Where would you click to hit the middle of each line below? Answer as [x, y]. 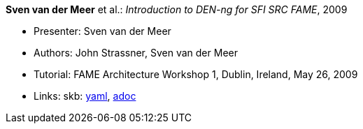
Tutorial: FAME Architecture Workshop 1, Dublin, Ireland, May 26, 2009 [196, 74]
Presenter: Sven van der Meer [102, 31]
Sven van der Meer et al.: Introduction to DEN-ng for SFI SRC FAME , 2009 [177, 9]
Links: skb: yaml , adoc [85, 96]
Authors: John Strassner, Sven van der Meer [136, 53]
